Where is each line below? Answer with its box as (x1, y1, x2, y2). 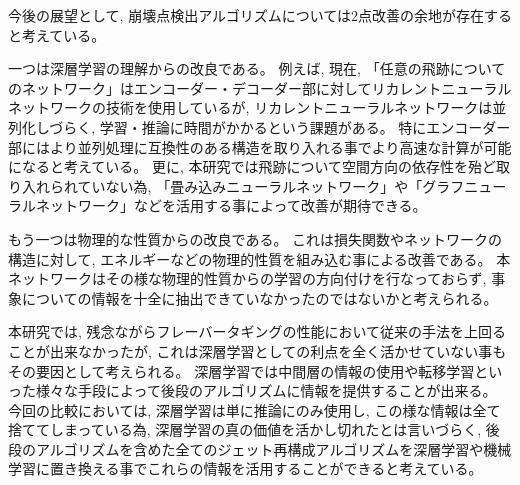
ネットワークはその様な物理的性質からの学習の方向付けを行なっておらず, (8, 268, 487, 289)
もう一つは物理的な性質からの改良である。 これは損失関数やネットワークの (8, 228, 503, 249)
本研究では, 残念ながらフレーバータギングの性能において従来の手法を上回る (8, 321, 506, 342)
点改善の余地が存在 (358, 5, 485, 25)
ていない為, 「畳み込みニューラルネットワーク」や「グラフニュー (77, 175, 507, 196)
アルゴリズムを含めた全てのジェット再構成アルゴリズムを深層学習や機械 (35, 438, 512, 459)
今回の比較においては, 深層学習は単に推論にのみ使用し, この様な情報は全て (8, 399, 501, 420)
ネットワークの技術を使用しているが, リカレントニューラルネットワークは (8, 97, 493, 118)
